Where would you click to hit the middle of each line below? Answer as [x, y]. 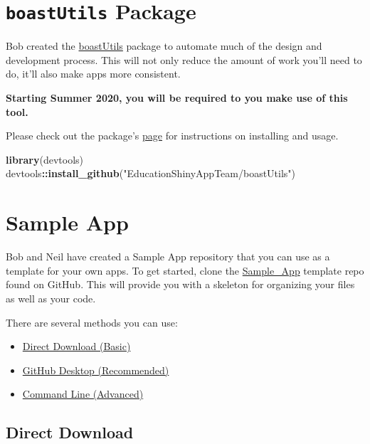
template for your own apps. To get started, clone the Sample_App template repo [185, 270]
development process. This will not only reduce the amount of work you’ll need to [184, 59]
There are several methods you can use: [92, 322]
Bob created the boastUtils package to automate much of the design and [164, 46]
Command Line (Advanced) [83, 394]
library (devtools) [45, 159]
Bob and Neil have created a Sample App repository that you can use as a [168, 257]
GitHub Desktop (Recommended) [96, 370]
